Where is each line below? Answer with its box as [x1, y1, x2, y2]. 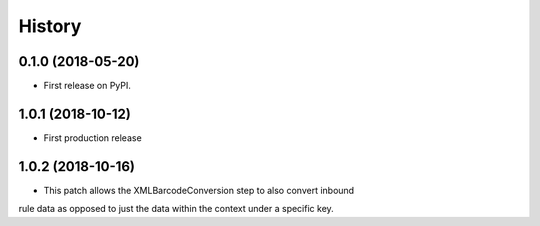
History [18, 15, 82, 37]
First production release [43, 131, 142, 144]
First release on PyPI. [43, 80, 132, 92]
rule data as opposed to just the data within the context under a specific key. [18, 203, 334, 215]
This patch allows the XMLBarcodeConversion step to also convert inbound [43, 184, 355, 196]
